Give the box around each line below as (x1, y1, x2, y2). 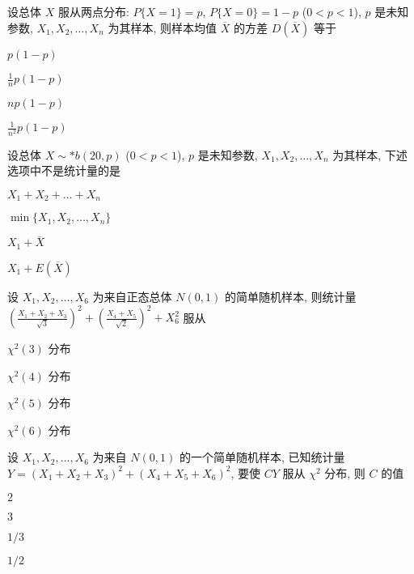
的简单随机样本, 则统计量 (224, 287, 357, 304)
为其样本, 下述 (332, 146, 408, 163)
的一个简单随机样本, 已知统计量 (179, 449, 345, 466)
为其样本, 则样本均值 (108, 19, 218, 36)
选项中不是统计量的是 (7, 162, 120, 179)
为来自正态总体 (92, 287, 172, 304)
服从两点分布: (57, 3, 129, 19)
